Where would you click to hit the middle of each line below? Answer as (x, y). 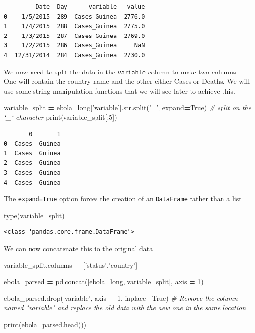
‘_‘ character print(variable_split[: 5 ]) (61, 117)
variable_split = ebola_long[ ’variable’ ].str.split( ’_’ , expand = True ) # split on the (127, 107)
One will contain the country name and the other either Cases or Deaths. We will (127, 81)
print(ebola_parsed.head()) (45, 324)
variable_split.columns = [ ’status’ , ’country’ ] (71, 265)
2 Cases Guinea (32, 163)
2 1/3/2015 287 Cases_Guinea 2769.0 (75, 36)
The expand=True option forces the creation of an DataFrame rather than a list (123, 199)
